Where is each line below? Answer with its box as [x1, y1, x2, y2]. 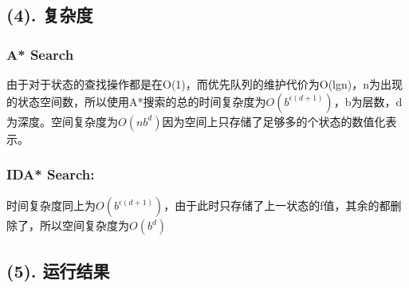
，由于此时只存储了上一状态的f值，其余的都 [163, 197, 391, 214]
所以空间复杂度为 [39, 217, 129, 234]
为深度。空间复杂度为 [6, 112, 118, 129]
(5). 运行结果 [6, 258, 110, 282]
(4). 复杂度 [6, 2, 93, 27]
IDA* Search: [6, 164, 95, 184]
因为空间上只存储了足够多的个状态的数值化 [162, 112, 386, 129]
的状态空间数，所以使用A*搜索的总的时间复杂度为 [6, 93, 266, 109]
